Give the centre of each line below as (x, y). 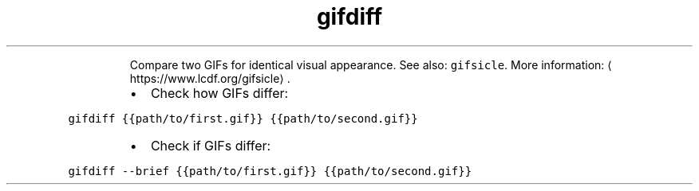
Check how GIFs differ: (219, 93)
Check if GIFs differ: (211, 145)
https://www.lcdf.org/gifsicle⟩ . (210, 78)
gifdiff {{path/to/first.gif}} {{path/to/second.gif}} (243, 118)
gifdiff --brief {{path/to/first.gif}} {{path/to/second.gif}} (270, 171)
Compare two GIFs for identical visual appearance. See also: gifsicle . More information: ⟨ (371, 64)
